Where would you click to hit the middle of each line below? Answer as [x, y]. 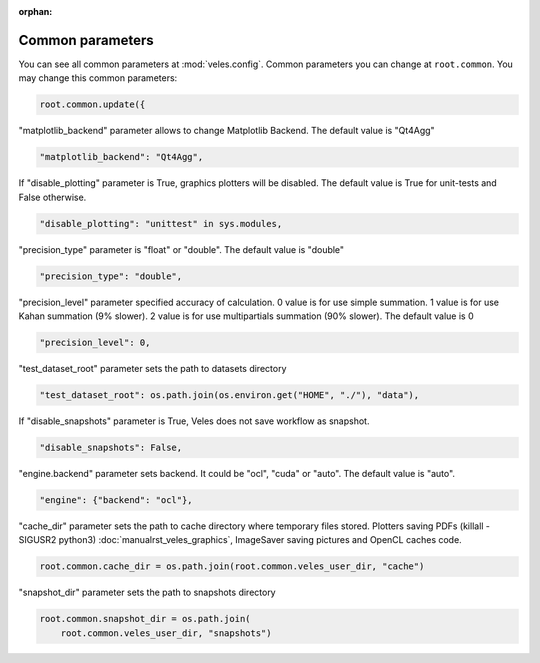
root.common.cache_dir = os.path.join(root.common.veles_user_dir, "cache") [232, 566]
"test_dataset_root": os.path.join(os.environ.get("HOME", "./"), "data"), [229, 394]
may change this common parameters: [98, 78]
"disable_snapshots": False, [111, 447]
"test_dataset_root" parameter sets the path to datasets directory [152, 368]
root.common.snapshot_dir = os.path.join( [145, 619]
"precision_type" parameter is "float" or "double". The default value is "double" [181, 249]
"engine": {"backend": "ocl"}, [116, 499]
